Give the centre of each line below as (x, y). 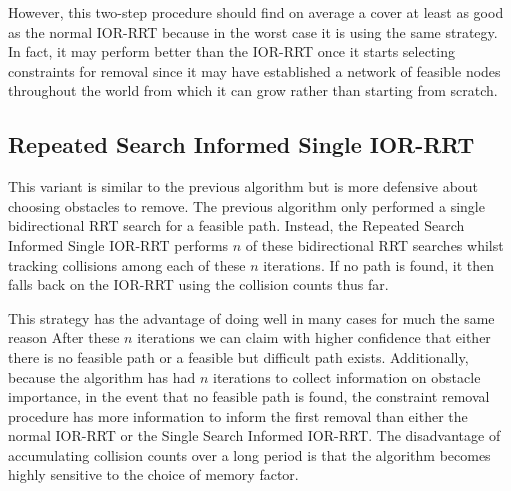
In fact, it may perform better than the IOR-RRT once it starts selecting (231, 51)
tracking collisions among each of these (127, 264)
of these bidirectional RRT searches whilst (374, 244)
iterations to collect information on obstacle (346, 376)
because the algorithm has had (102, 376)
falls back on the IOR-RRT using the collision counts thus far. (198, 284)
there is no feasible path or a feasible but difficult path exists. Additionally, (238, 356)
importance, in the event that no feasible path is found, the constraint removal (249, 396)
